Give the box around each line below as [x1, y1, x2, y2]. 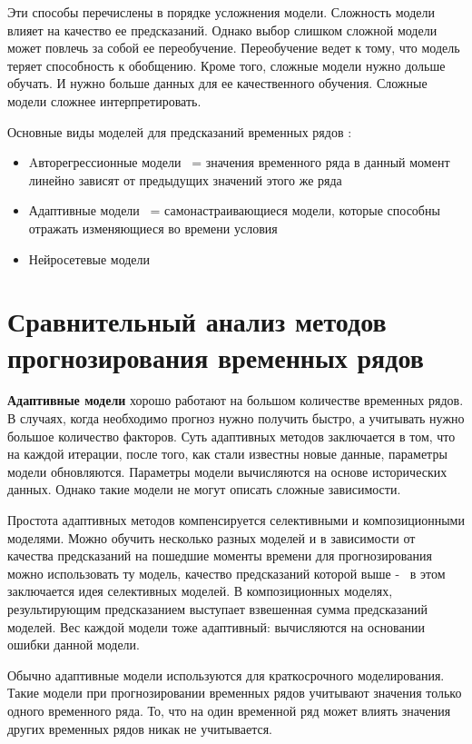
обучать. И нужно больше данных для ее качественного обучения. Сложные [7, 74, 428, 93]
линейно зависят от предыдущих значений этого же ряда [28, 170, 342, 189]
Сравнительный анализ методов [7, 303, 387, 340]
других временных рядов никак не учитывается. [7, 719, 272, 738]
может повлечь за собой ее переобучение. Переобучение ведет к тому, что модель [7, 38, 460, 57]
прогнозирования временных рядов [7, 338, 424, 375]
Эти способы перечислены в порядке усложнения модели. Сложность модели [7, 3, 435, 21]
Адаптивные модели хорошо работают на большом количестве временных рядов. [7, 391, 464, 410]
